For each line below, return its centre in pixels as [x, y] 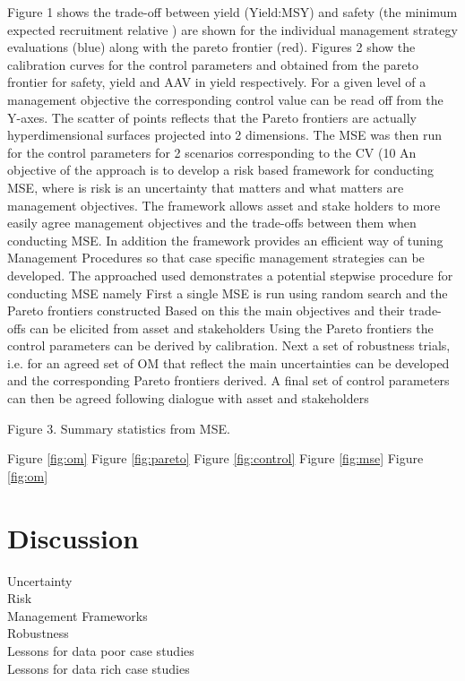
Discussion [73, 537]
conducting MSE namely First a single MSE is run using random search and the [228, 293]
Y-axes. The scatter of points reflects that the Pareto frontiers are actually [212, 117]
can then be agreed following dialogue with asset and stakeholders [188, 398]
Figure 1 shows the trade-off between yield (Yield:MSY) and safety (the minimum [232, 12]
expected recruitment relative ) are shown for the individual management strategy [232, 29]
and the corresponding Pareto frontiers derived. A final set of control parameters [228, 380]
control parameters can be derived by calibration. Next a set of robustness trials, [229, 345]
